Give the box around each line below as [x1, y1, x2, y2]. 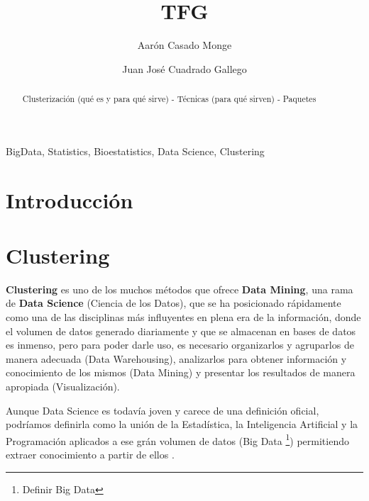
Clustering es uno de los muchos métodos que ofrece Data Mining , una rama [6, 281, 353, 296]
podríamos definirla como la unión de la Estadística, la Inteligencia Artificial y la [6, 417, 358, 432]
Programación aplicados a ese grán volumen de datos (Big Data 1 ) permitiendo [6, 431, 349, 448]
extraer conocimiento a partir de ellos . [6, 447, 175, 462]
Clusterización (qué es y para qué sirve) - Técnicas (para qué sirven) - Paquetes [22, 93, 316, 105]
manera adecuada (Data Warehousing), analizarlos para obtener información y [6, 351, 347, 366]
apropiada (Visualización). [6, 379, 120, 394]
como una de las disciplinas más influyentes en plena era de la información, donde [6, 310, 361, 325]
